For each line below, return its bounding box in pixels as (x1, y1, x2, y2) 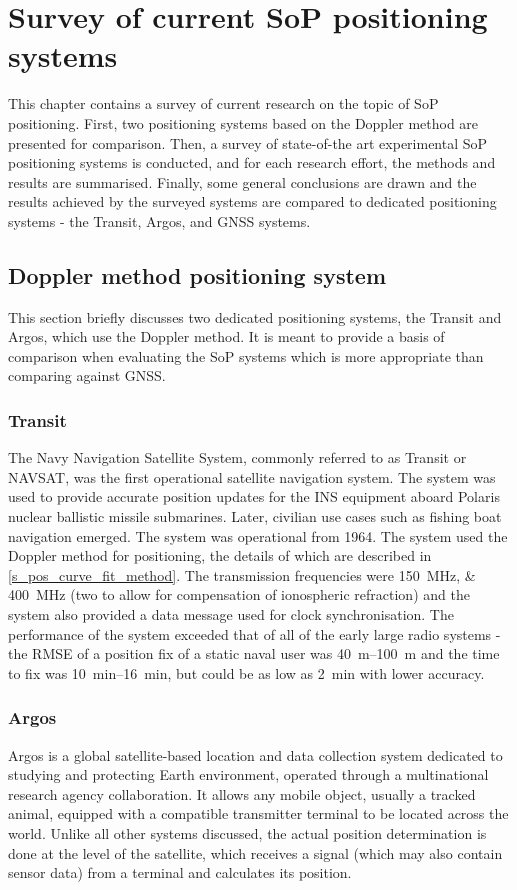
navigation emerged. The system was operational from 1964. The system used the (8, 525, 508, 546)
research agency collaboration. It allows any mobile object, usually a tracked (8, 783, 476, 804)
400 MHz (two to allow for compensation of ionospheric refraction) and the (8, 584, 470, 605)
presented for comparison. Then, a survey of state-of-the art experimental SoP (8, 132, 488, 153)
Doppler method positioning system (8, 259, 386, 290)
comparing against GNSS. (8, 365, 166, 386)
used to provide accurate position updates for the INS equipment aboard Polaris (8, 486, 500, 507)
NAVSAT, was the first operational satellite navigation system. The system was (8, 466, 496, 487)
